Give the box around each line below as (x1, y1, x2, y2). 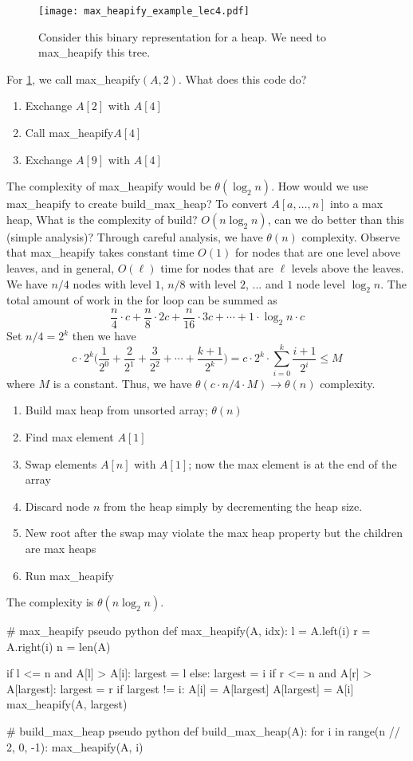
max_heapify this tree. (38, 44, 151, 61)
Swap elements (25, 455, 97, 472)
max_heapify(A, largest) (6, 696, 128, 712)
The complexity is (6, 594, 94, 610)
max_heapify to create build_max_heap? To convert (6, 195, 268, 212)
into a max (330, 195, 383, 212)
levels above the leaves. (291, 260, 404, 276)
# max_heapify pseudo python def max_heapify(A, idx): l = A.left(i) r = (6, 622, 371, 639)
